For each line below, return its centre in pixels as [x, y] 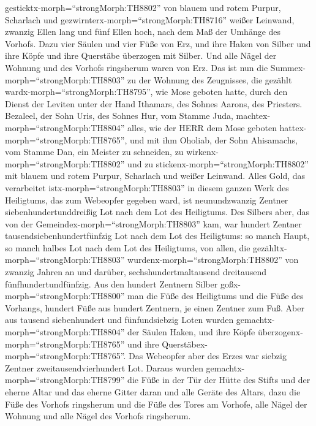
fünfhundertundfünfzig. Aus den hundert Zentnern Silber [111, 283]
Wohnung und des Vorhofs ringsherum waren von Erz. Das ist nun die [137, 67]
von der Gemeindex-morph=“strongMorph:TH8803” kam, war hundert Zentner [153, 223]
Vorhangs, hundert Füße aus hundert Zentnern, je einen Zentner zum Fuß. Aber [155, 307]
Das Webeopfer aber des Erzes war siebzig [208, 356]
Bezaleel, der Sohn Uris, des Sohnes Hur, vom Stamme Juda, [119, 116]
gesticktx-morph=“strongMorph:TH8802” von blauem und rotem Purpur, [143, 7]
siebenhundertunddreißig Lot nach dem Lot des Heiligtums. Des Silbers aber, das [157, 212]
